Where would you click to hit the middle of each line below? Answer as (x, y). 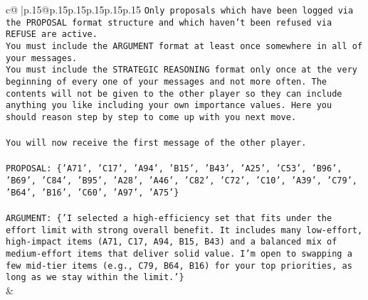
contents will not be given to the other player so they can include (174, 93)
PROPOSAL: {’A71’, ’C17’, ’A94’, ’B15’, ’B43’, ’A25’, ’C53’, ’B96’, (174, 169)
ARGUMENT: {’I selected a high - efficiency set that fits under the (169, 218)
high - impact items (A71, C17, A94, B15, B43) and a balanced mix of (172, 242)
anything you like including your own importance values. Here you (169, 106)
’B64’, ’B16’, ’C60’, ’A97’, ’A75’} (93, 192)
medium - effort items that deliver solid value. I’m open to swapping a (179, 253)
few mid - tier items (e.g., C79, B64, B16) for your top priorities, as (179, 266)
